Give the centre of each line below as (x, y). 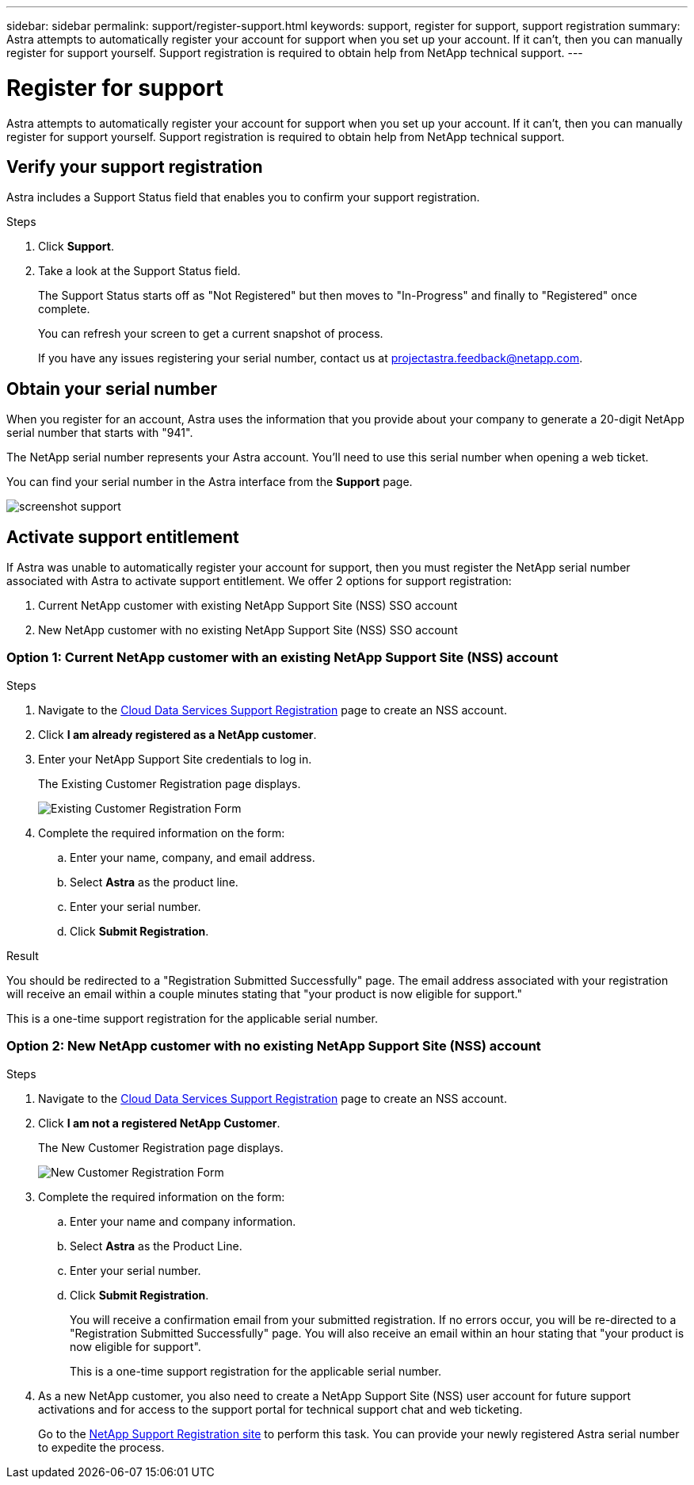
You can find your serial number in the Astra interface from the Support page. (210, 482)
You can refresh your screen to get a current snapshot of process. (211, 334)
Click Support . (76, 247)
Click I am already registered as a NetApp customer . (177, 734)
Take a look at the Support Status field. (139, 271)
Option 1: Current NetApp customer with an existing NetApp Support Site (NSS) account (282, 658)
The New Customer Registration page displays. (161, 1147)
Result (23, 955)
